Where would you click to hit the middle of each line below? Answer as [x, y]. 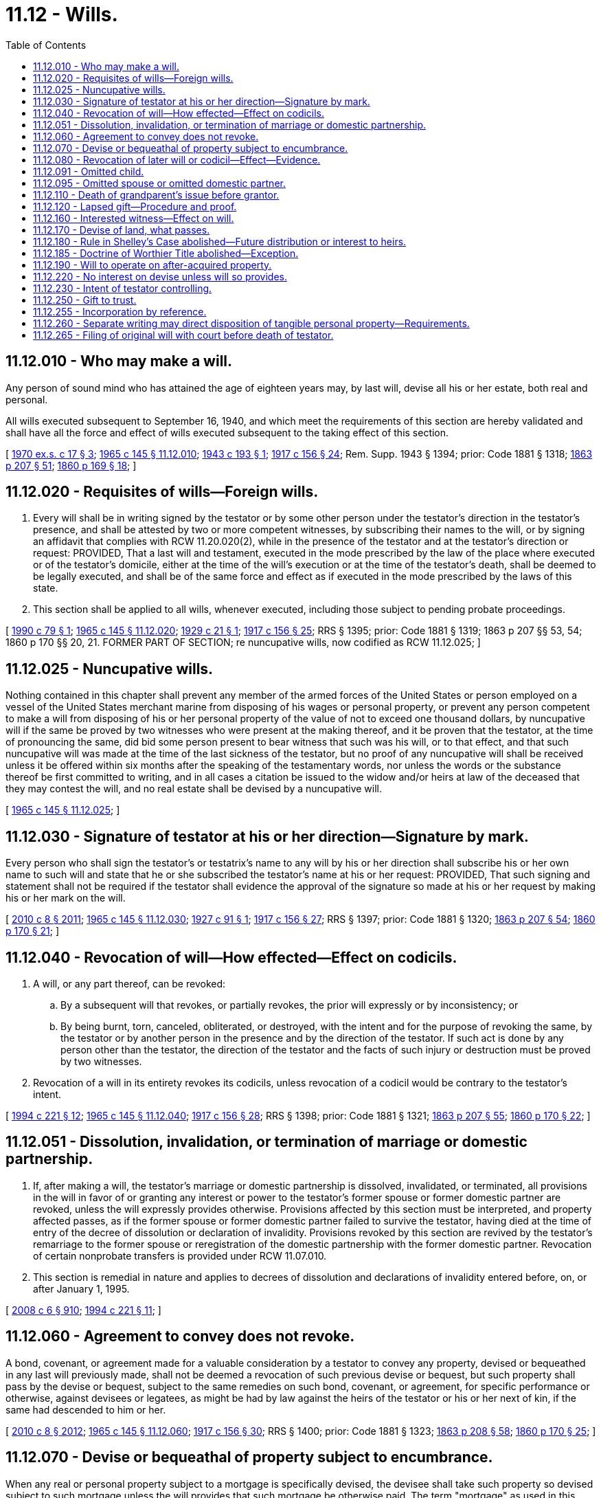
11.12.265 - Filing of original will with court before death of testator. [183, 335]
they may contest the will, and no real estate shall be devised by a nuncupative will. [194, 789]
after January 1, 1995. [81, 1288]
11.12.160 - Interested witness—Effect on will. [134, 218]
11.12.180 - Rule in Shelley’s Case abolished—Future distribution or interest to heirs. [220, 241]
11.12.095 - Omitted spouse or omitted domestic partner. [159, 183]
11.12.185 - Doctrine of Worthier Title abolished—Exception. [166, 253]
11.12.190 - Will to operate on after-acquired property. [152, 265]
